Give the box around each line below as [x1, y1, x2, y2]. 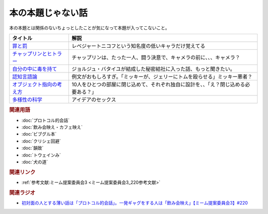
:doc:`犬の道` [21, 159, 48, 165]
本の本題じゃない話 [9, 7, 88, 18]
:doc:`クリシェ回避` [21, 138, 62, 144]
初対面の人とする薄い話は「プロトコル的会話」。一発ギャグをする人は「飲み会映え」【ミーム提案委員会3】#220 [21, 200, 248, 206]
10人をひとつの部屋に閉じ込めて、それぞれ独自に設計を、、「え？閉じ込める [71, 81, 245, 88]
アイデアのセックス [71, 96, 116, 103]
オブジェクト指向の [12, 81, 57, 88]
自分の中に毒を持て [12, 65, 57, 72]
